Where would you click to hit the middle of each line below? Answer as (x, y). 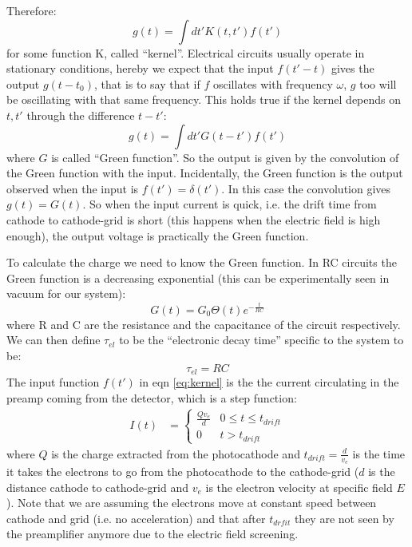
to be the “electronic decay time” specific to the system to (261, 340)
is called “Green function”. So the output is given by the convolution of (225, 157)
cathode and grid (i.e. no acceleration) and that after (136, 518)
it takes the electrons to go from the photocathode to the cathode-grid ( (183, 472)
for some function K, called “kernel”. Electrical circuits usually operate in (186, 52)
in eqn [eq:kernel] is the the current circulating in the (269, 382)
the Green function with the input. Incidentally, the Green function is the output (205, 173)
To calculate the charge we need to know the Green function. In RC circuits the (202, 262)
